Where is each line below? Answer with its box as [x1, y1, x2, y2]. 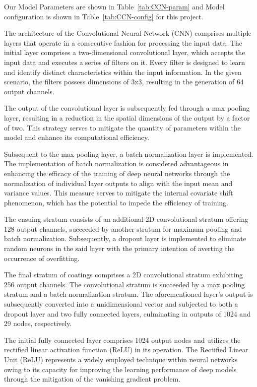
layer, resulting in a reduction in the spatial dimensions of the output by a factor [4, 112, 250, 123]
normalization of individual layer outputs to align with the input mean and [4, 178, 233, 188]
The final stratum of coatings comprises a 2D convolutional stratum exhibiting [4, 269, 243, 280]
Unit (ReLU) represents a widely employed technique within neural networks [4, 354, 238, 364]
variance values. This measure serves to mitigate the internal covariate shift [4, 188, 233, 198]
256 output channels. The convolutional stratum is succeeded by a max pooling [4, 279, 245, 289]
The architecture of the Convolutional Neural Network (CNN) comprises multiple [4, 28, 252, 38]
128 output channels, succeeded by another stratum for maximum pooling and [4, 223, 242, 234]
